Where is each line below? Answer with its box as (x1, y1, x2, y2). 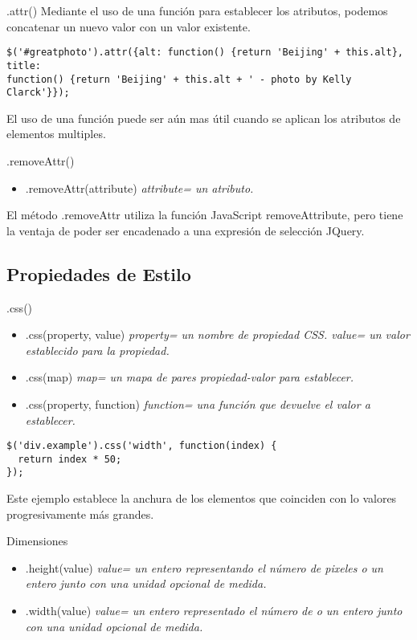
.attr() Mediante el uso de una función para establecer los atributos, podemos (6, 2, 388, 18)
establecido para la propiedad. (25, 341, 170, 358)
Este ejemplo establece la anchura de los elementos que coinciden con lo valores (6, 490, 397, 507)
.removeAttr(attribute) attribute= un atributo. (25, 179, 254, 196)
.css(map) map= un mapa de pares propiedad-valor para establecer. (25, 369, 354, 385)
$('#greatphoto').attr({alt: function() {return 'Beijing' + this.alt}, (6, 47, 403, 59)
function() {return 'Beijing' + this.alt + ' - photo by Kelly (6, 73, 352, 85)
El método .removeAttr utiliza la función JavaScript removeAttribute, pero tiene (6, 206, 403, 223)
